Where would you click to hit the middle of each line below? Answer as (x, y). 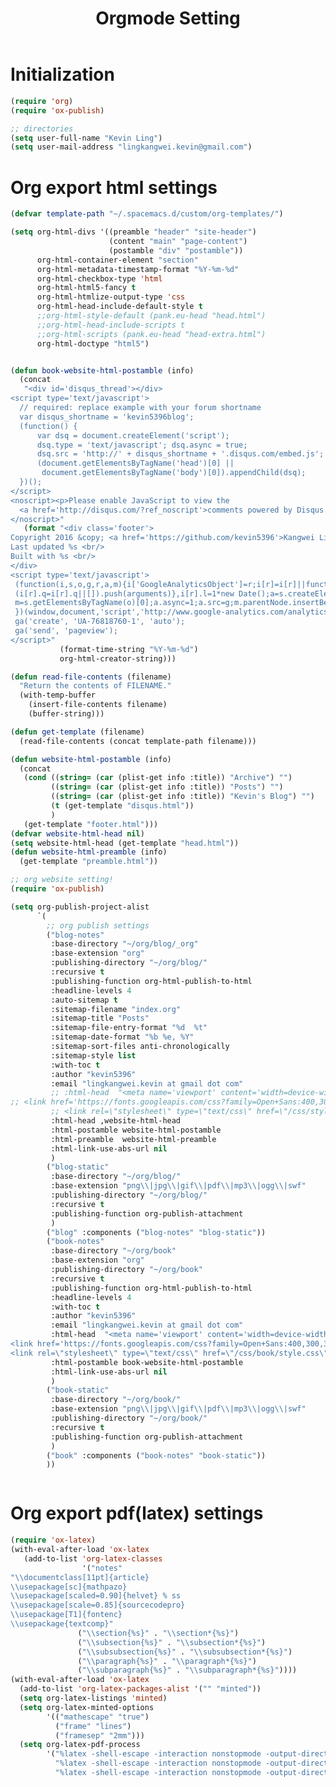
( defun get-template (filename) (77, 732)
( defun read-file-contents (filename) (91, 677)
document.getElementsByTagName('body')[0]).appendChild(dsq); (174, 473)
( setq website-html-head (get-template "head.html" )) (125, 843)
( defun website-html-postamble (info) (91, 759)
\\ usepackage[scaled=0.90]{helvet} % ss (96, 1596)
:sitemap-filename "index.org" (116, 1009)
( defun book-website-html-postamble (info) (102, 370)
